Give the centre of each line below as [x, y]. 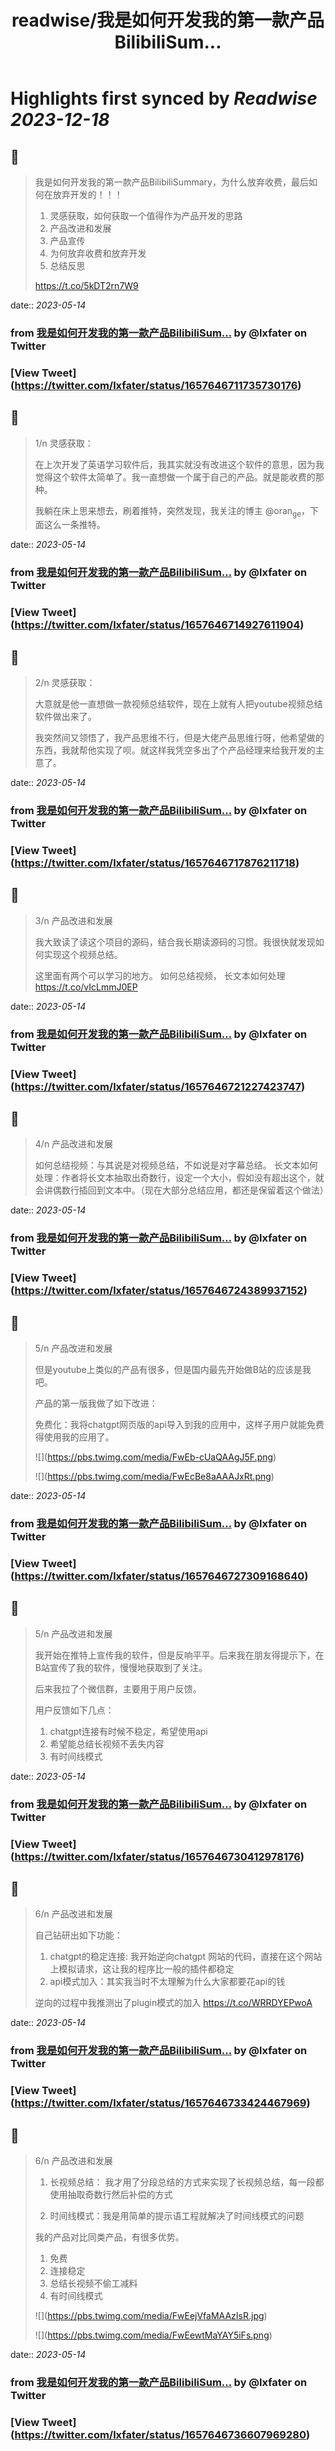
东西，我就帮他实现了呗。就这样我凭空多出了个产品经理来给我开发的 [175, 750]
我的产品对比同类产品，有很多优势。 [109, 2237]
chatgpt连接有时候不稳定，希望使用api [128, 1731]
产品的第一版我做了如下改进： [96, 1403]
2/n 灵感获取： [65, 683]
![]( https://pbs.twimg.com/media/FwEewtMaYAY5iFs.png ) [153, 2335]
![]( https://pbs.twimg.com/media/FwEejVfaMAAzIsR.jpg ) [151, 2316]
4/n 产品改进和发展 [74, 1144]
